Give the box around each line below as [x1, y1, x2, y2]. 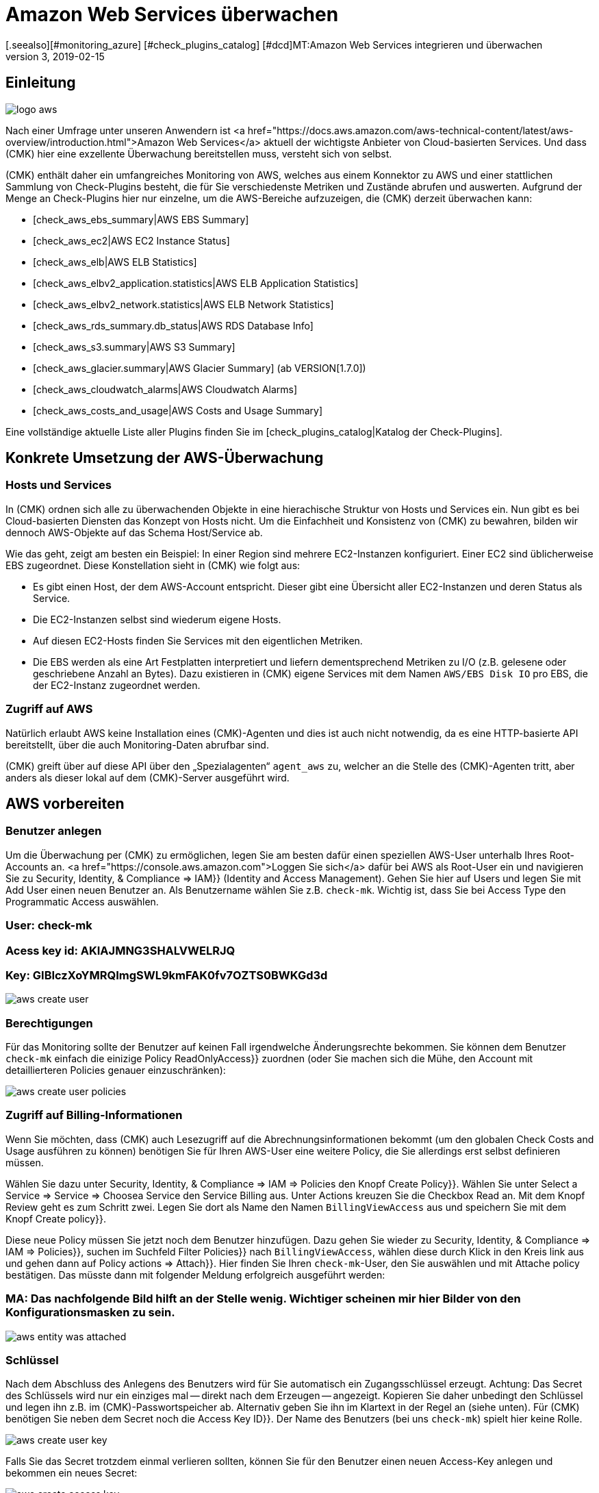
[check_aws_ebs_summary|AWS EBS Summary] [33, 213, 249, 225]
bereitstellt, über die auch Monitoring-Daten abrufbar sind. [5, 738, 269, 751]
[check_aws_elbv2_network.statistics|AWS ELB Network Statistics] [33, 298, 334, 310]
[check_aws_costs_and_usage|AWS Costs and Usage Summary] [33, 404, 323, 416]
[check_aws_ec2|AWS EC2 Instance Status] [33, 234, 230, 247]
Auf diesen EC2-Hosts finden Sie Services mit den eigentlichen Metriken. [33, 634, 363, 647]
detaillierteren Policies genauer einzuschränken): [5, 1064, 226, 1077]
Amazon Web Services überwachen [5, 3, 339, 26]
